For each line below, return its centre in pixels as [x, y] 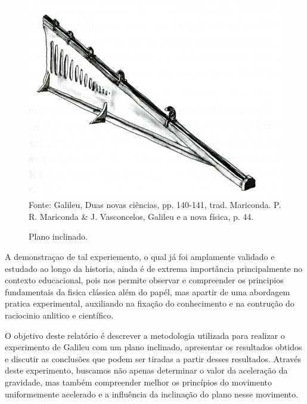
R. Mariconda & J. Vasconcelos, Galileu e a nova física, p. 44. [141, 216]
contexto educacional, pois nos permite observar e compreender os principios [144, 280]
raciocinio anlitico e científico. [59, 315]
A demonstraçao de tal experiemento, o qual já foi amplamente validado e [140, 256]
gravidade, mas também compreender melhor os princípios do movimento [139, 382]
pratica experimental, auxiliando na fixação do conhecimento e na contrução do [150, 303]
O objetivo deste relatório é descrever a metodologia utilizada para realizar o [145, 335]
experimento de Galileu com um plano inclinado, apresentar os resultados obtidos [153, 347]
